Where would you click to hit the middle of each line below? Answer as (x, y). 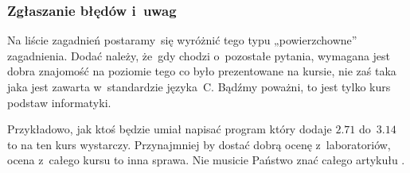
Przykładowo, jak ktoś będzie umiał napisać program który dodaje (170, 129)
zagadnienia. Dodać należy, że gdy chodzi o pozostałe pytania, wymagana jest (199, 55)
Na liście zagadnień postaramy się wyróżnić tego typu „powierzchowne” (182, 40)
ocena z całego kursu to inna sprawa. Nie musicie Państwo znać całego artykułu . (206, 160)
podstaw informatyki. (59, 102)
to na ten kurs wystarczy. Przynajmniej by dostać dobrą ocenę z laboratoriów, (199, 144)
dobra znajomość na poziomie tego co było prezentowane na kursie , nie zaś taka (202, 71)
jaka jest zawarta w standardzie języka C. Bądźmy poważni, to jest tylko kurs (199, 86)
